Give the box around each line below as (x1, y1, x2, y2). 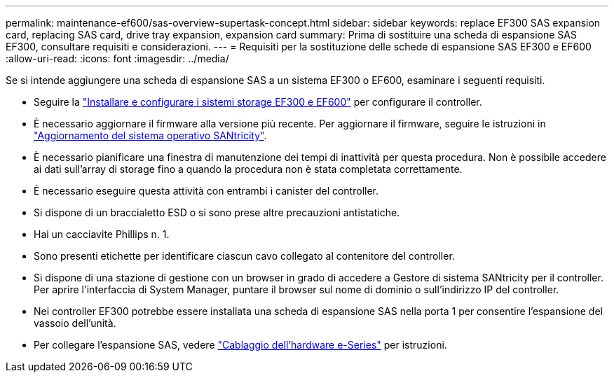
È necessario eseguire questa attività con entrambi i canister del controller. (34, 185, 379, 197)
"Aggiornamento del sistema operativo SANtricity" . (34, 129, 267, 141)
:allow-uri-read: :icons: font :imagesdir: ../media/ (6, 52, 229, 64)
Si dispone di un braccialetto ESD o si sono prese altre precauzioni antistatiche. (34, 206, 400, 218)
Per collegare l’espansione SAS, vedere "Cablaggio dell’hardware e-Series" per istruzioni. (34, 339, 447, 351)
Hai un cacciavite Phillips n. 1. (34, 228, 170, 240)
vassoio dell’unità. (34, 317, 116, 329)
